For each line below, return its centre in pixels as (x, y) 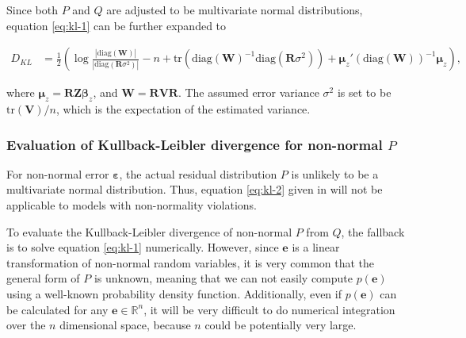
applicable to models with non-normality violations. (132, 205)
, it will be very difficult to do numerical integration (269, 309)
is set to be (364, 92)
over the (26, 325)
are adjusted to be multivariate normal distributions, (235, 10)
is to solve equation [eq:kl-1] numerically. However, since (143, 247)
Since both (32, 10)
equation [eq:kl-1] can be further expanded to (116, 25)
